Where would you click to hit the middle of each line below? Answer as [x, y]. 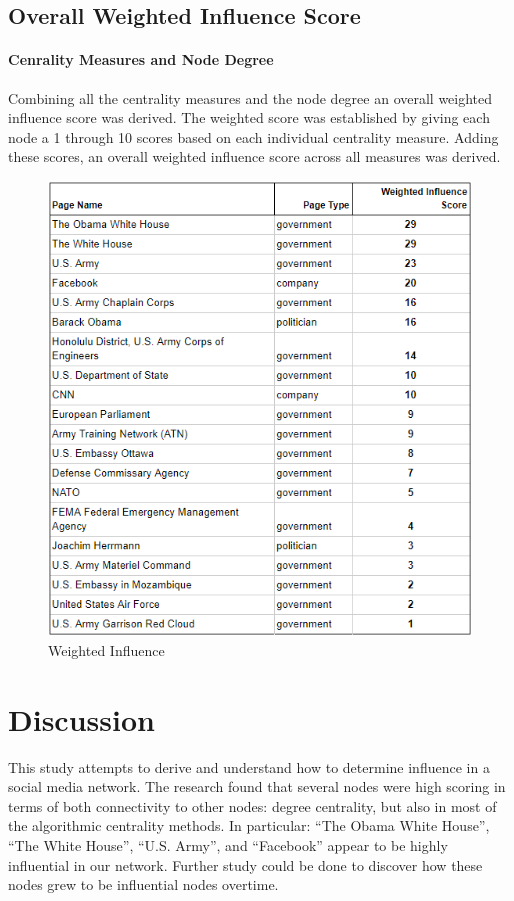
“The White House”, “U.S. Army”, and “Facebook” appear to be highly [228, 844]
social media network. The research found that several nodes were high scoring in [257, 786]
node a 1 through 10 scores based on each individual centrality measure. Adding [253, 136]
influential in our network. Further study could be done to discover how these [245, 864]
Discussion [81, 718]
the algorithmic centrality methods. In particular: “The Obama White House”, [249, 825]
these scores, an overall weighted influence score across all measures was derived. [254, 156]
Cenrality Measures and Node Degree [141, 59]
